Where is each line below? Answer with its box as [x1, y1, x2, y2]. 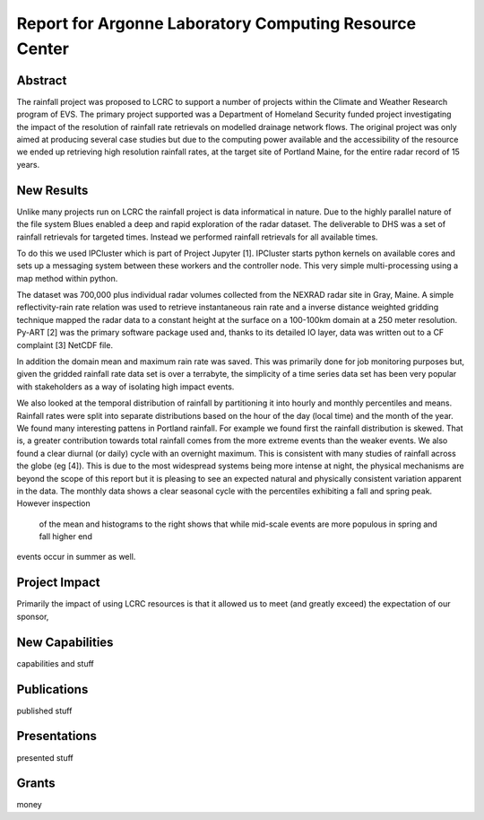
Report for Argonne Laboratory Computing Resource [16, 13, 417, 33]
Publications [16, 682, 89, 697]
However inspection [16, 498, 91, 509]
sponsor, [16, 611, 49, 622]
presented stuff [16, 752, 73, 763]
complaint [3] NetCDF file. [16, 339, 114, 350]
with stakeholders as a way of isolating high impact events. [16, 381, 235, 392]
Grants [16, 776, 56, 791]
